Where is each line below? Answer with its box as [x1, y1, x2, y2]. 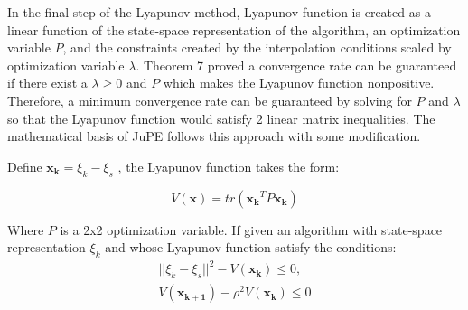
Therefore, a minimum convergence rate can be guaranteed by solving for [7, 90, 412, 109]
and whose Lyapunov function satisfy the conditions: [105, 238, 397, 257]
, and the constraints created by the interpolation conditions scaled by [62, 38, 452, 57]
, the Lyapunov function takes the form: [117, 156, 340, 175]
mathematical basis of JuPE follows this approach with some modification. [7, 127, 421, 146]
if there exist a [7, 73, 88, 92]
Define [7, 156, 42, 175]
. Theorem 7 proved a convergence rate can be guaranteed [136, 55, 457, 74]
